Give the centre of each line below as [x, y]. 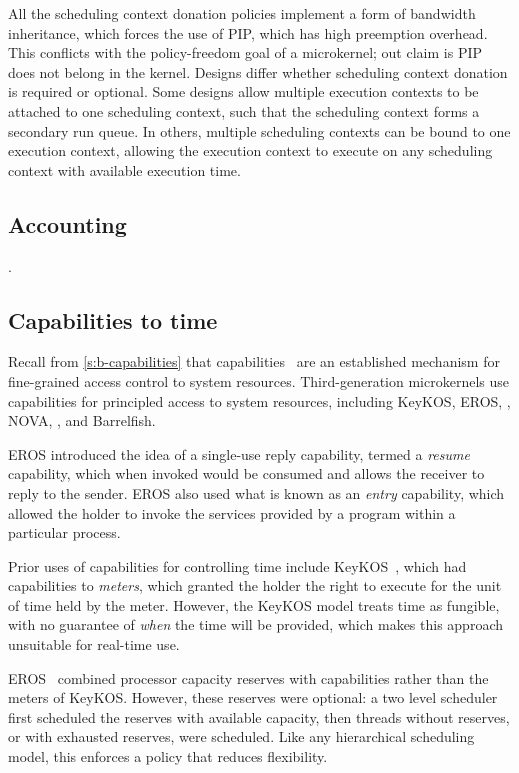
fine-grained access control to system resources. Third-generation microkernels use [258, 380]
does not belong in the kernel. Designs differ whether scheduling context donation [258, 71]
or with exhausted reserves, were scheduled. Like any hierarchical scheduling [241, 736]
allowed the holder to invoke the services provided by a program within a [232, 512]
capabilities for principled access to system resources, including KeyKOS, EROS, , [259, 400]
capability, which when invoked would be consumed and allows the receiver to [246, 473]
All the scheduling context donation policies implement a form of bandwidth [242, 13]
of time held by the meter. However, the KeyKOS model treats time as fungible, [254, 604]
